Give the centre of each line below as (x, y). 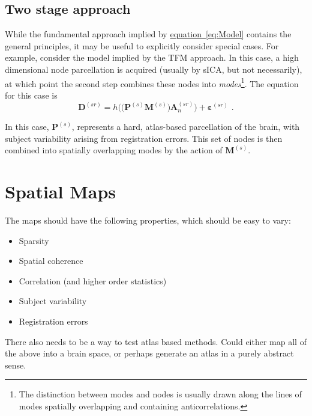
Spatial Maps (61, 191)
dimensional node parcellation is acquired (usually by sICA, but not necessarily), (154, 69)
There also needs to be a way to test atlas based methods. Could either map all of (156, 341)
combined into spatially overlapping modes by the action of (114, 150)
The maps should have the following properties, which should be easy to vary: (148, 220)
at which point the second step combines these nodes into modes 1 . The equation (152, 82)
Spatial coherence (51, 261)
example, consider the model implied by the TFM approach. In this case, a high (152, 57)
